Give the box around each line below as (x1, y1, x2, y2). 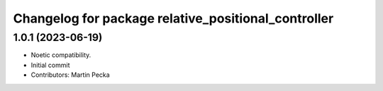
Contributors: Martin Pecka (30, 71, 110, 79)
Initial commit (30, 61, 70, 69)
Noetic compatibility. (30, 51, 91, 59)
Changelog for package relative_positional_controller (13, 11, 334, 26)
